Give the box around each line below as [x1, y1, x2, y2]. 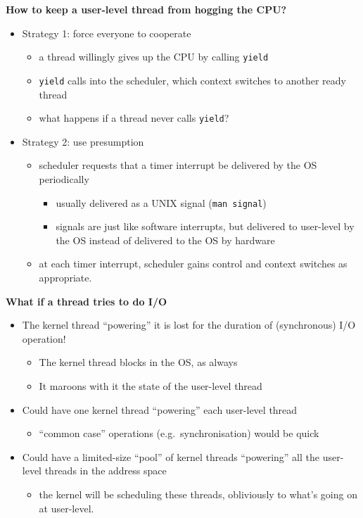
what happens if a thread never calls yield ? [39, 110, 229, 125]
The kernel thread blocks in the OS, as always [39, 355, 238, 369]
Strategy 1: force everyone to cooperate [22, 25, 191, 40]
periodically [39, 171, 89, 186]
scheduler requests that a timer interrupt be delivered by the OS [39, 158, 317, 172]
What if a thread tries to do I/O [6, 293, 167, 308]
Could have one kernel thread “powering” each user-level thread [22, 402, 298, 417]
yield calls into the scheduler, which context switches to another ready [39, 72, 346, 87]
